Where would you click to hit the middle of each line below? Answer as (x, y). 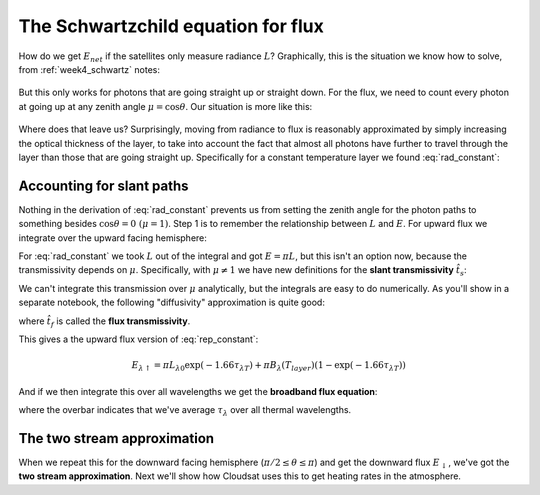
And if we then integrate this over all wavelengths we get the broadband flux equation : (198, 391)
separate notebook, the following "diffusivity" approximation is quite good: (171, 302)
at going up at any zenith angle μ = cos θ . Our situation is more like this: (165, 106)
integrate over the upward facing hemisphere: (112, 237)
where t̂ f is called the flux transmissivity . (104, 322)
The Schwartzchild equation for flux (171, 26)
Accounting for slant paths (103, 185)
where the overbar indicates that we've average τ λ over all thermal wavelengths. (185, 411)
